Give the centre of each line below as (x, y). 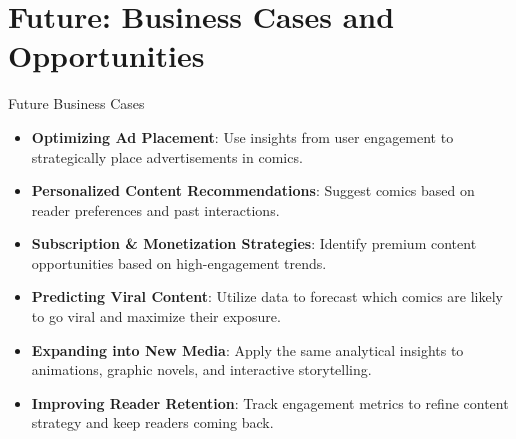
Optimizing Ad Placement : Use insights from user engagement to (242, 136)
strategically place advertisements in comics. (167, 156)
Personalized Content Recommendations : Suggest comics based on (253, 190)
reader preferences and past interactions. (155, 209)
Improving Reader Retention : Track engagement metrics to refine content (270, 402)
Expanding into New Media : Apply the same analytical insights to (247, 349)
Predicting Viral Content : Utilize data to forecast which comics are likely (267, 296)
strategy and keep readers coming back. (152, 422)
